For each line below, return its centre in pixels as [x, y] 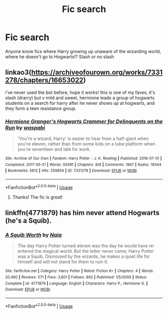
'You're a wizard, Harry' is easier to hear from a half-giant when [83, 138]
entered [25, 251]
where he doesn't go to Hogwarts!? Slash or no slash [60, 57]
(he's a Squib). [28, 221]
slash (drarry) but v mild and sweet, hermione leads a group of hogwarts [80, 98]
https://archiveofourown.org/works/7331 [97, 72]
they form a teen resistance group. [41, 108]
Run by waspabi [25, 127]
